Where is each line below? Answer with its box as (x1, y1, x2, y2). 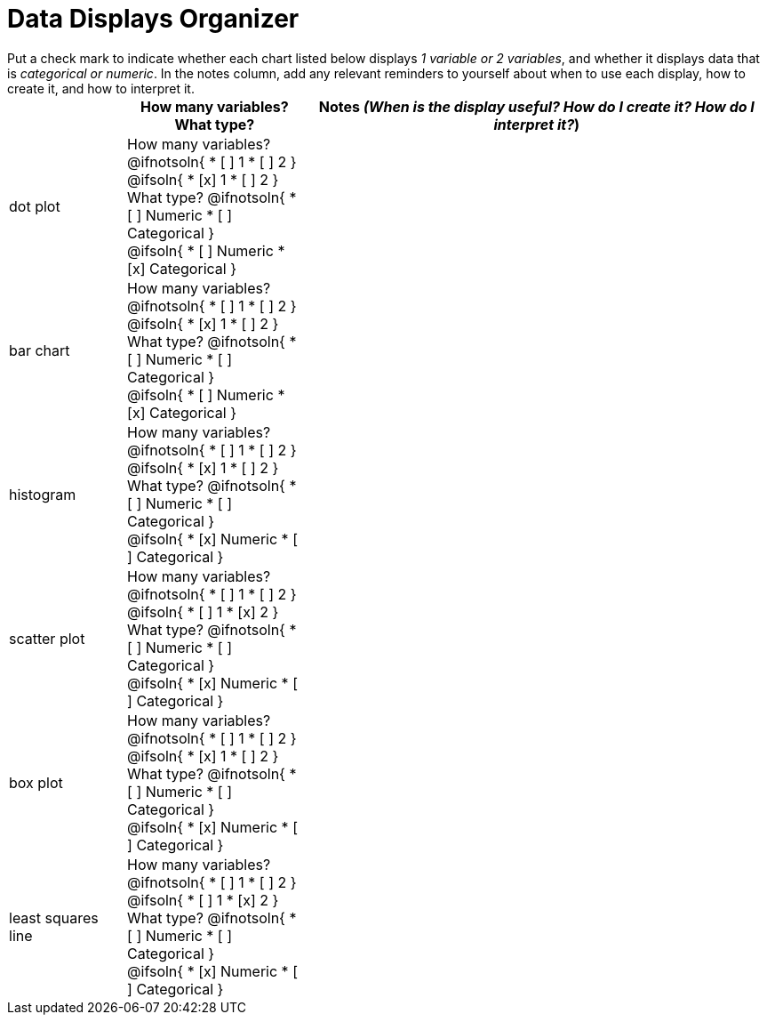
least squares (9, 908, 99, 927)
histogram (9, 485, 76, 503)
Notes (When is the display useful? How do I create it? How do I (318, 97, 755, 116)
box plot (9, 773, 63, 792)
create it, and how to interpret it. (7, 80, 195, 96)
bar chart (9, 341, 70, 359)
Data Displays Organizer (7, 4, 300, 34)
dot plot (9, 197, 60, 215)
